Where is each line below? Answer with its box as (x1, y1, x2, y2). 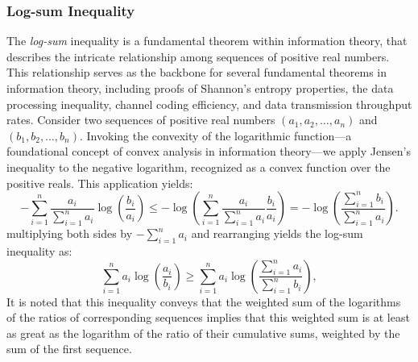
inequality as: (6, 242, 72, 259)
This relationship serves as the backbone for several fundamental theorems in (6, 64, 387, 81)
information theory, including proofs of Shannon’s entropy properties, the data (6, 80, 394, 96)
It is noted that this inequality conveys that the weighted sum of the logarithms (6, 293, 401, 310)
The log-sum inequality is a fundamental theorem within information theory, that (6, 32, 408, 49)
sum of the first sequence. (6, 340, 132, 357)
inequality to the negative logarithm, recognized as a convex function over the (6, 158, 391, 175)
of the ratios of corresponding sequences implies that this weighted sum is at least (6, 309, 410, 326)
